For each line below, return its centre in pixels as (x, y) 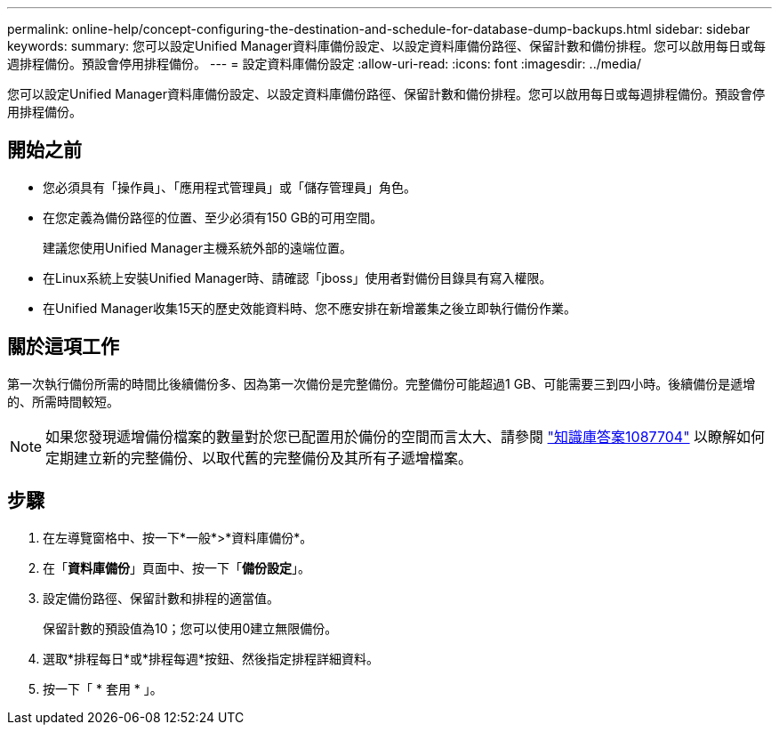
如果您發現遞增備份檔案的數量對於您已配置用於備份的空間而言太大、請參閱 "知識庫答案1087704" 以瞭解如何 (406, 436)
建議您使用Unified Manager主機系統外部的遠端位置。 (197, 247)
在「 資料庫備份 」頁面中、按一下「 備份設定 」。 (177, 567)
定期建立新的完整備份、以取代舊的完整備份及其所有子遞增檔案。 (259, 458)
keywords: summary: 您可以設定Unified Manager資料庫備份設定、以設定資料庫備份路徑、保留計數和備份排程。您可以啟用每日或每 (387, 46)
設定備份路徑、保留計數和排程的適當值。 (161, 598)
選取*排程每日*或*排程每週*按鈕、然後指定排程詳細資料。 (211, 658)
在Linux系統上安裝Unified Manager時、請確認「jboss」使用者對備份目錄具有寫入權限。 (297, 278)
